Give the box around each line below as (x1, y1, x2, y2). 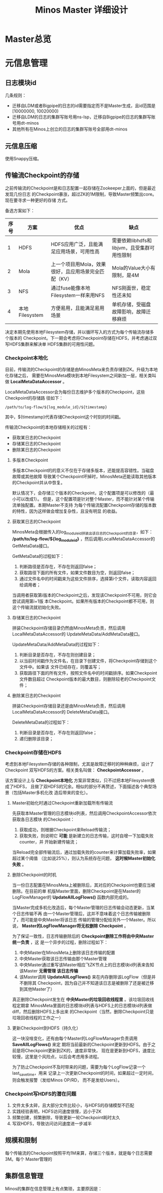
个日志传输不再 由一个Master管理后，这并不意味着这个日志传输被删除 (12, 911, 151, 917)
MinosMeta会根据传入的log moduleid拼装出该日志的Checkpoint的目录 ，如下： (12, 529, 153, 536)
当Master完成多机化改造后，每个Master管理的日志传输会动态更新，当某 (12, 905, 155, 910)
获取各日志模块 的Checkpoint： (12, 816, 75, 822)
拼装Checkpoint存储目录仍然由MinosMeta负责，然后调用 (12, 625, 126, 631)
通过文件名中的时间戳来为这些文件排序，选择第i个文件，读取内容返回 (19, 575, 157, 582)
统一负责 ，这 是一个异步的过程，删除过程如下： (12, 939, 108, 945)
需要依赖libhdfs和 (112, 237, 152, 244)
